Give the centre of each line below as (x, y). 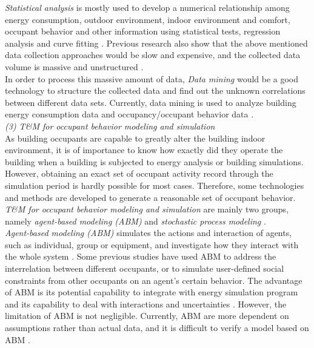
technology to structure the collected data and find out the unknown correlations (155, 90)
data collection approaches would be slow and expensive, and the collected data (153, 55)
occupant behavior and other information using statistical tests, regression (143, 31)
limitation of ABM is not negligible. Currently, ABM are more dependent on (147, 316)
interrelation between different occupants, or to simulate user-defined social (145, 268)
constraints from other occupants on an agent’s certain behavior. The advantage (154, 280)
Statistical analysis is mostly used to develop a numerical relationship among (147, 7)
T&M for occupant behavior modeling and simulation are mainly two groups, (147, 209)
